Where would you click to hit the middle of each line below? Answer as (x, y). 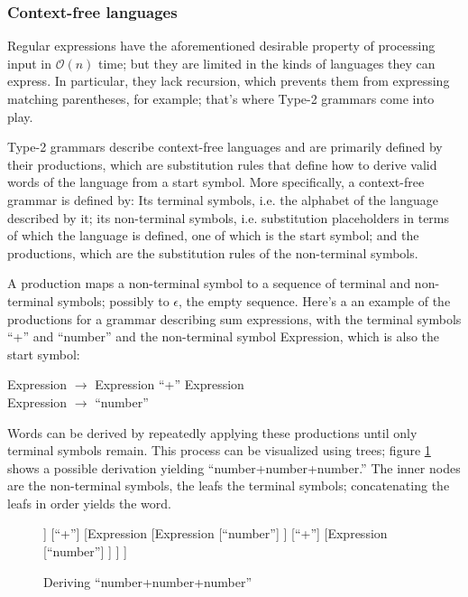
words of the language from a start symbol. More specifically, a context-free (216, 182)
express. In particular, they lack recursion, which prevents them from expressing (229, 81)
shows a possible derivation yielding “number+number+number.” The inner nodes (234, 467)
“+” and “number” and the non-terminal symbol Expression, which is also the (224, 336)
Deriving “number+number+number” (147, 581)
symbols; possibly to (114, 300)
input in (30, 63)
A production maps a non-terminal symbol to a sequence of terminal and (209, 283)
